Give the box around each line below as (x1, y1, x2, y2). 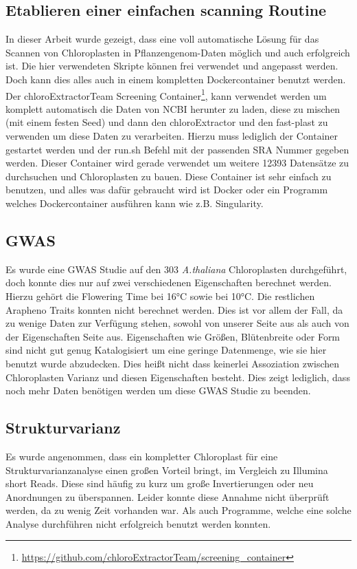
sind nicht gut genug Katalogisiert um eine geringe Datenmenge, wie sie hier (5, 343, 327, 357)
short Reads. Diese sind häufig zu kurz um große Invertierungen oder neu (5, 476, 314, 491)
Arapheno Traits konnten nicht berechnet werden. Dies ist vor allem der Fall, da (5, 302, 343, 316)
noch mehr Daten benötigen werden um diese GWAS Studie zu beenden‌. (5, 383, 311, 398)
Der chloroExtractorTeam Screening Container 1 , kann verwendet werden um (5, 86, 327, 103)
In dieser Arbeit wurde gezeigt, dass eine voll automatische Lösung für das (5, 32, 319, 46)
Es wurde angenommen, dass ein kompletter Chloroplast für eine (5, 449, 278, 463)
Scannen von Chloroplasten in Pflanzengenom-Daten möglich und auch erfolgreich (5, 45, 350, 59)
